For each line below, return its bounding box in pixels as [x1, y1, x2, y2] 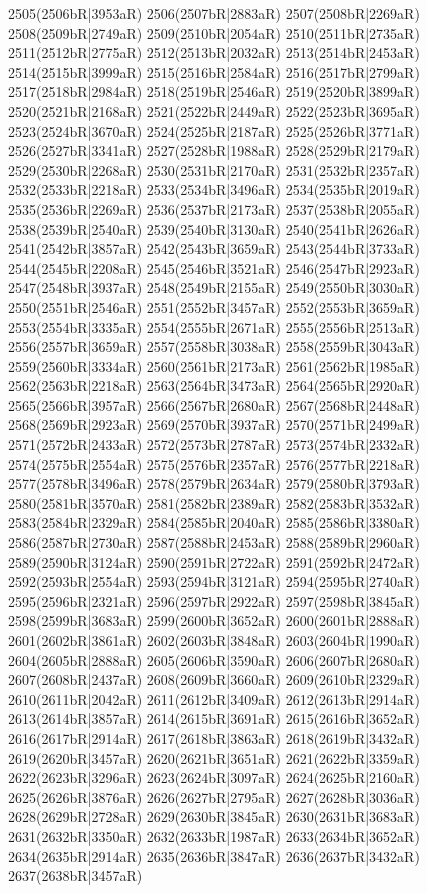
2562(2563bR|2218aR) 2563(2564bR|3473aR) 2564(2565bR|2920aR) [8, 375, 420, 396]
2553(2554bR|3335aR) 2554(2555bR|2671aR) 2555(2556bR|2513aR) [8, 316, 420, 337]
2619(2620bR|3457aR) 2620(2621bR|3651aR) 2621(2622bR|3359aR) [8, 747, 420, 768]
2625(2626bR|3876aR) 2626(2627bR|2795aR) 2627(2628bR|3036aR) [8, 786, 420, 807]
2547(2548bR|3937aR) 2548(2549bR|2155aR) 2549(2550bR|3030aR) [8, 277, 420, 298]
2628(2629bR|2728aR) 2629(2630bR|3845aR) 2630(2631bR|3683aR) [8, 806, 420, 827]
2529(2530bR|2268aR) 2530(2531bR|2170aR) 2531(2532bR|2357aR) [8, 159, 420, 180]
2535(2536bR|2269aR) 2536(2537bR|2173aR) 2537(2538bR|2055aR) [8, 198, 420, 219]
